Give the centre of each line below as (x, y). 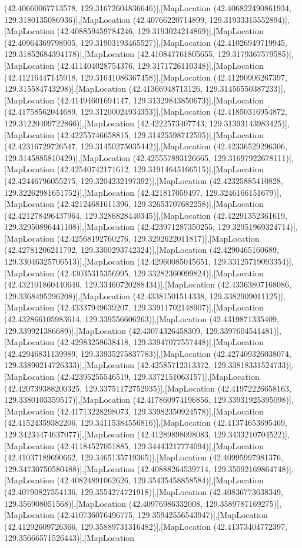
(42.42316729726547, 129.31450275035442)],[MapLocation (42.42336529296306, (146, 146)
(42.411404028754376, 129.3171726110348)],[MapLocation (160, 65)
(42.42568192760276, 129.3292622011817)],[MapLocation (158, 238)
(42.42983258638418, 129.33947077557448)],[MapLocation (160, 342)
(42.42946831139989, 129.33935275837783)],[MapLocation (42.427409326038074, (148, 353)
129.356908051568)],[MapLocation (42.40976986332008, (104, 503)
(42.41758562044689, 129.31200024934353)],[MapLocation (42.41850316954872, (146, 111)
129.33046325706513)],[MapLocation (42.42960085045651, (108, 261)
